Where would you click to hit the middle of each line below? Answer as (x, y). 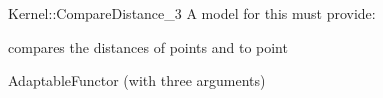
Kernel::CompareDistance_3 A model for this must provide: (192, 13)
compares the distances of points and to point (148, 46)
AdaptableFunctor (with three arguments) (137, 80)
